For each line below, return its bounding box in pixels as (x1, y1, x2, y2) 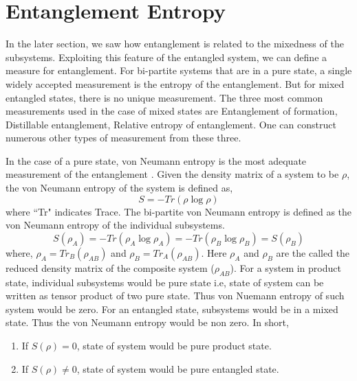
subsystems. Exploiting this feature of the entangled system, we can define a (6, 49, 327, 64)
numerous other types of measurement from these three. (6, 130, 241, 145)
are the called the (276, 245, 350, 259)
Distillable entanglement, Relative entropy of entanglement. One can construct (6, 117, 336, 131)
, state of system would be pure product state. (76, 338, 272, 353)
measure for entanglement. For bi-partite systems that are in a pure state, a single (6, 63, 352, 78)
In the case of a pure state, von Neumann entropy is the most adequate (6, 153, 307, 168)
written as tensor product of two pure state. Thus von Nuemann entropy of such (6, 288, 345, 303)
